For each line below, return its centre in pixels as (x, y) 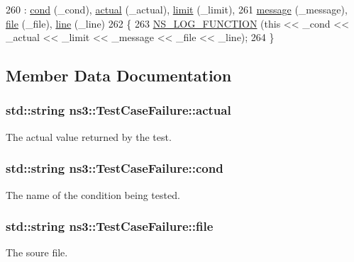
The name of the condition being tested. (93, 194)
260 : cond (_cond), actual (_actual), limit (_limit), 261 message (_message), (177, 9)
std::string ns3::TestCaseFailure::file (110, 226)
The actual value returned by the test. (89, 136)
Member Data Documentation (119, 75)
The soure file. (37, 252)
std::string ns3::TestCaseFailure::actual (118, 110)
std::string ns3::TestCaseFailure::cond (115, 168)
